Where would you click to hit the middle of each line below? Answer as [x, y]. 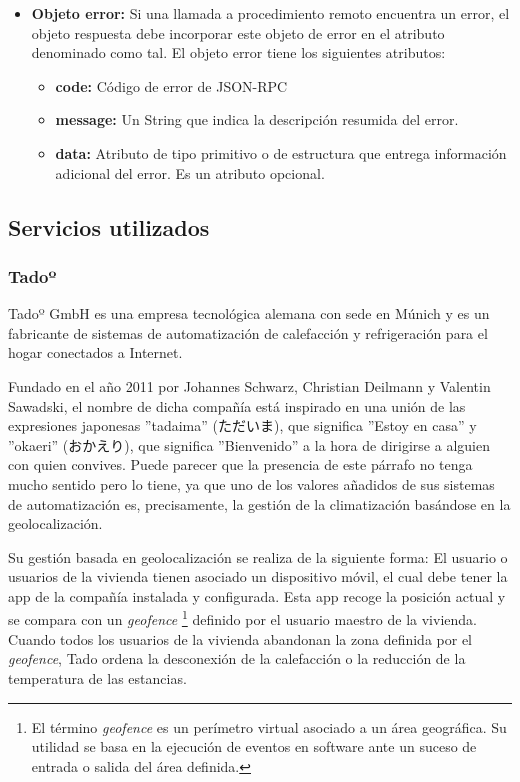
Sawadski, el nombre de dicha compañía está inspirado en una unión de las [237, 405]
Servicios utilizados [109, 226]
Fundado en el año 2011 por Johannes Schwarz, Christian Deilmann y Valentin [249, 385]
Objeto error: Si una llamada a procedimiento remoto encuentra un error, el [270, 13]
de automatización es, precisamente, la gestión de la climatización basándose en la [259, 503]
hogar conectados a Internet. [95, 352]
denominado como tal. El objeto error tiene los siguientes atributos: [238, 52]
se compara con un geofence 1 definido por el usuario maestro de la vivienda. [242, 618]
